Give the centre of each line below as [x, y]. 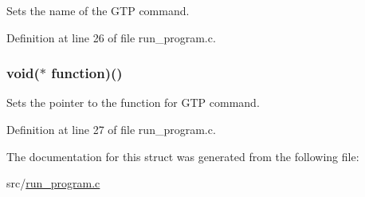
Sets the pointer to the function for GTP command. [133, 102]
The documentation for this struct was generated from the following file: [183, 156]
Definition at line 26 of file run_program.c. [111, 37]
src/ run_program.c [53, 183]
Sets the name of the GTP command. [98, 10]
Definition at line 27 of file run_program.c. [111, 129]
